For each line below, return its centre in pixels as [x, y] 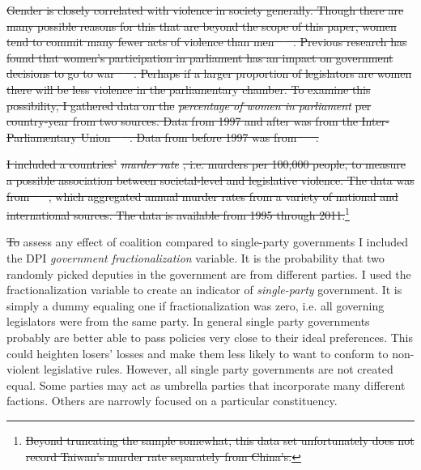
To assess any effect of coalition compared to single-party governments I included [207, 242]
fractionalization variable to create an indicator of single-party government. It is [204, 290]
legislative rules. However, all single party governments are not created [218, 369]
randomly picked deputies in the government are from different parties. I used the [209, 273]
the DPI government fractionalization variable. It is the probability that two [196, 257]
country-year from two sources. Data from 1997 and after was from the [182, 121]
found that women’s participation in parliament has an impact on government [200, 57]
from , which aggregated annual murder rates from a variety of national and [202, 196]
